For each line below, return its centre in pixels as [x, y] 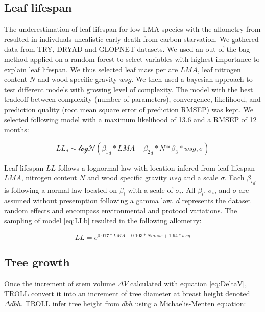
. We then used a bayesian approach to [192, 79]
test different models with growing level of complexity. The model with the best [129, 89]
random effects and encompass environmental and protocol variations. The [121, 210]
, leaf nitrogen [219, 69]
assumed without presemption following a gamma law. [89, 200]
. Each [234, 178]
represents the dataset [216, 200]
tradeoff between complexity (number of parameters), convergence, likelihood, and [132, 99]
